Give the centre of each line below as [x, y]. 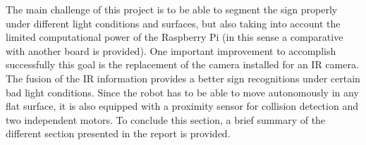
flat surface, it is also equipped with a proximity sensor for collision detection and [182, 106]
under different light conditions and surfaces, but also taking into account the [173, 23]
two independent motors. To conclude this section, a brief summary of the [166, 119]
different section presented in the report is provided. [118, 133]
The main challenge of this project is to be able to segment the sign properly [172, 9]
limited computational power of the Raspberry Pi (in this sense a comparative [175, 37]
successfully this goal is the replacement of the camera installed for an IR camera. [182, 64]
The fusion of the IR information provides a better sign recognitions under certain [183, 78]
